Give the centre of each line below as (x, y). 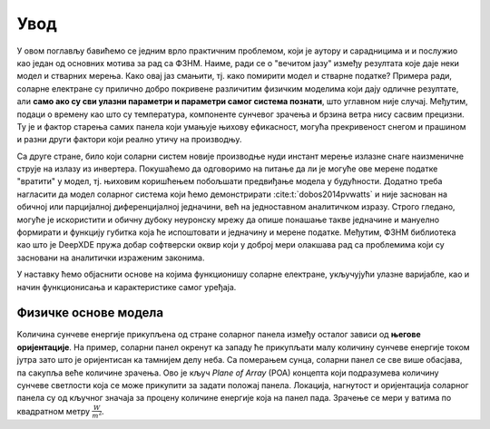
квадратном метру (54, 411)
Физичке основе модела (90, 313)
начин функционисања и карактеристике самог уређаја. (127, 287)
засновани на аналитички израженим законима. (111, 258)
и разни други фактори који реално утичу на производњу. (129, 140)
